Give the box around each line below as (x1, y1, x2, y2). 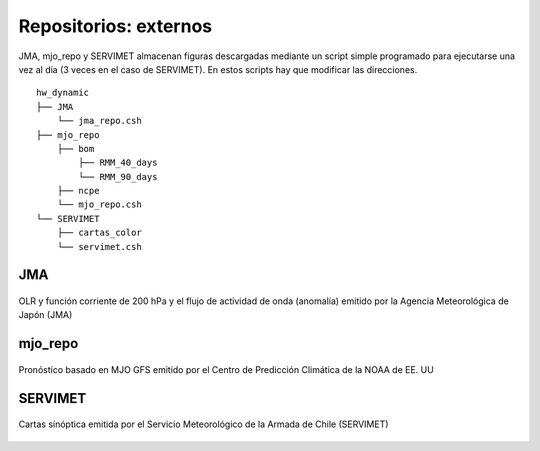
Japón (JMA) (18, 309, 73, 321)
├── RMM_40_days (78, 157, 158, 169)
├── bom (56, 143, 95, 154)
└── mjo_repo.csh (56, 199, 142, 210)
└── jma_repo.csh (56, 115, 142, 127)
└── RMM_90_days (78, 171, 158, 182)
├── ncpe (56, 185, 100, 197)
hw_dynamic (36, 87, 90, 99)
